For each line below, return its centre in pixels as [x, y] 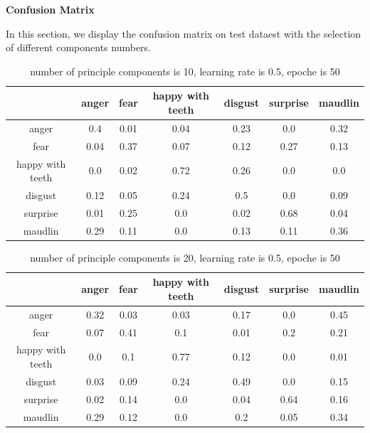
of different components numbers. [79, 47]
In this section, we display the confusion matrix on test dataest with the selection [184, 33]
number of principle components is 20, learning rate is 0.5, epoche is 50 [185, 257]
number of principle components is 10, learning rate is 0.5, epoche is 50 [185, 71]
